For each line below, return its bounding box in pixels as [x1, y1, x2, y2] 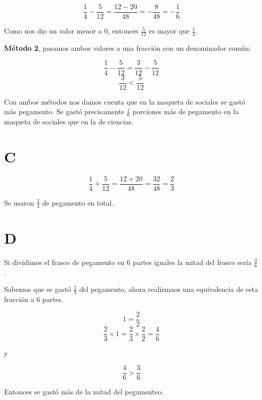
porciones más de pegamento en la [133, 106, 239, 117]
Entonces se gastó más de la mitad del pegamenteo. [4, 386, 164, 397]
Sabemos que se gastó [4, 284, 71, 294]
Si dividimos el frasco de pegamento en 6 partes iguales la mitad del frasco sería [4, 256, 252, 267]
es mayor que [149, 25, 190, 36]
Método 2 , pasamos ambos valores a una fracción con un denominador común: [4, 42, 251, 53]
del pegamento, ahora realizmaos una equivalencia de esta [79, 284, 258, 294]
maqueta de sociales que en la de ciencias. [4, 116, 134, 127]
